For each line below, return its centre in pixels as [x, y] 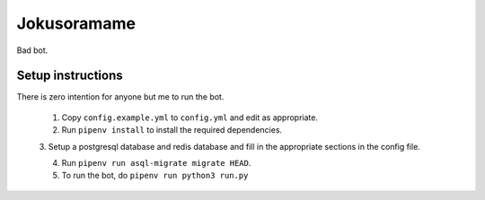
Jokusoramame [76, 23]
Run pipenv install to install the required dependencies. [172, 130]
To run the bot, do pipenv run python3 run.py [155, 176]
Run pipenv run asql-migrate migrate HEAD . [156, 163]
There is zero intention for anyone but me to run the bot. [120, 97]
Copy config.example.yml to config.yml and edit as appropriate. [190, 117]
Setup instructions [70, 76]
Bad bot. [32, 50]
